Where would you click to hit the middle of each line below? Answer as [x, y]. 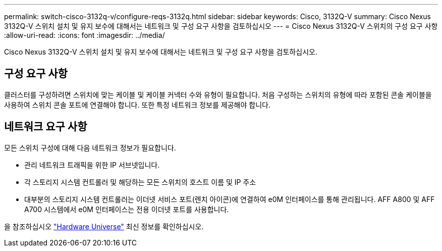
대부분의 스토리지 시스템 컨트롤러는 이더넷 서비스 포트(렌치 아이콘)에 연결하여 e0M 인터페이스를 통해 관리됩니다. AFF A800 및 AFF [230, 199]
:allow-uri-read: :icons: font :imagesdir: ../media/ [85, 35]
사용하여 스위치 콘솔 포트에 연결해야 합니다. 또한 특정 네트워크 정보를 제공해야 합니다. [137, 105]
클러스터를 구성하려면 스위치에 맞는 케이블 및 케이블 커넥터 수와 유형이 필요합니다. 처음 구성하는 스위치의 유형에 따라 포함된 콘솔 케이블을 [218, 94]
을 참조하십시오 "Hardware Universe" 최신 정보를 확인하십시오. [104, 226]
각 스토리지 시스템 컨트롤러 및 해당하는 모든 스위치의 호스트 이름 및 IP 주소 [140, 182]
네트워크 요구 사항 [46, 127]
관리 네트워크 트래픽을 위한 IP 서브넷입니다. [92, 165]
